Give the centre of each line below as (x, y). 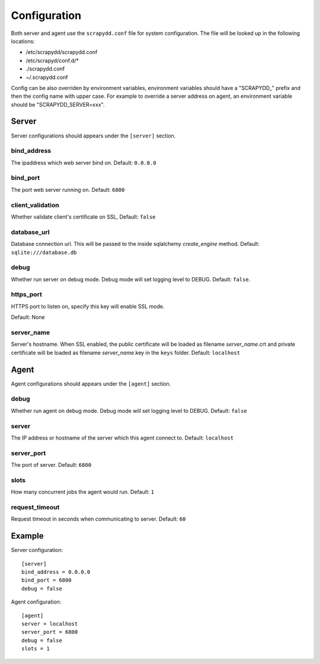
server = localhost (50, 624)
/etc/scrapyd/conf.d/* (52, 60)
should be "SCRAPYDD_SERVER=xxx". (58, 104)
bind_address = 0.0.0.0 (56, 572)
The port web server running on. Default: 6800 (68, 190)
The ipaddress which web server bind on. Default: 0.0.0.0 (84, 162)
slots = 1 (36, 649)
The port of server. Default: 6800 (51, 465)
